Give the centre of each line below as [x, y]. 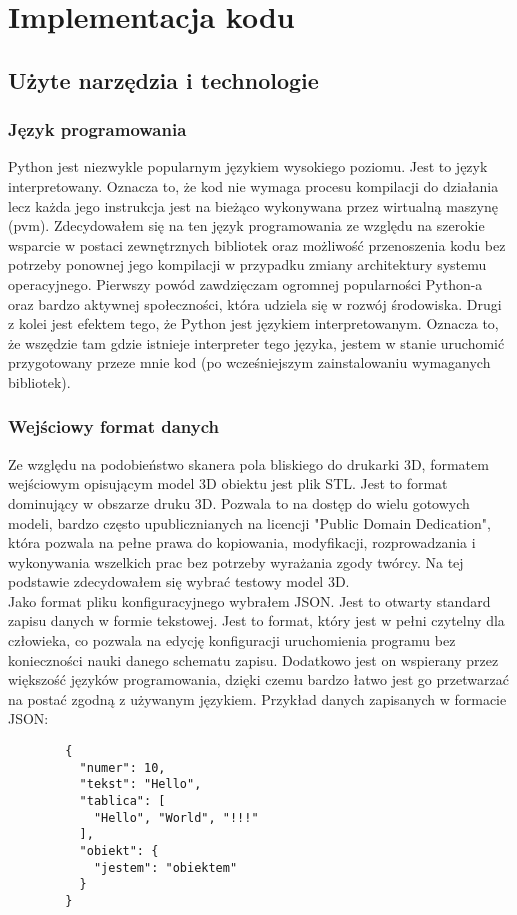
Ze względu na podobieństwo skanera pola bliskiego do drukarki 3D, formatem [248, 463]
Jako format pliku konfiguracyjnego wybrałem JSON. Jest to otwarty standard [249, 600]
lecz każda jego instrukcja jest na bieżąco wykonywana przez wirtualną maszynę [253, 205]
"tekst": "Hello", [140, 784]
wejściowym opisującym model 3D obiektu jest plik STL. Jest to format [228, 483]
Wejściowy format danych [113, 426]
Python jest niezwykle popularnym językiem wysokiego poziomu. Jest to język [248, 166]
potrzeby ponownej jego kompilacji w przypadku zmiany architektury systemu [247, 264]
